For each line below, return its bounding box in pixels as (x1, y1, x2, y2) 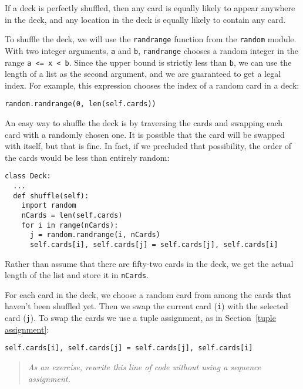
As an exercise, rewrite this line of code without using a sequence (28, 361, 261, 373)
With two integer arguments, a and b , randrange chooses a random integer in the (5, 44, 298, 56)
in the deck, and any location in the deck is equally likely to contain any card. (5, 13, 286, 25)
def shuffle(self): (13, 191, 89, 200)
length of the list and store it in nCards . (5, 269, 149, 281)
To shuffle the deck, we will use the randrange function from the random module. (5, 33, 297, 45)
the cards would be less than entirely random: (5, 151, 170, 163)
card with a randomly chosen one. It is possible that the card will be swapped (5, 128, 285, 140)
